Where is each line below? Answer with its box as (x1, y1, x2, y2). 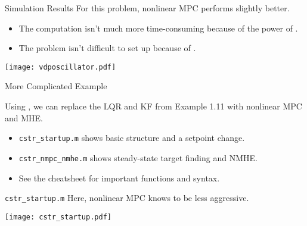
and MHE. (5, 111, 43, 124)
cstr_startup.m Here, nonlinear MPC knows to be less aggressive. (5, 192, 249, 204)
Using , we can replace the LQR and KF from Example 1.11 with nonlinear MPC (5, 100, 302, 112)
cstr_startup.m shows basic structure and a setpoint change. (18, 131, 245, 144)
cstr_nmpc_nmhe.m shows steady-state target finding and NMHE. (18, 151, 258, 164)
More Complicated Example (5, 80, 107, 92)
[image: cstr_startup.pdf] (5, 212, 111, 221)
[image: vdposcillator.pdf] (5, 62, 116, 71)
